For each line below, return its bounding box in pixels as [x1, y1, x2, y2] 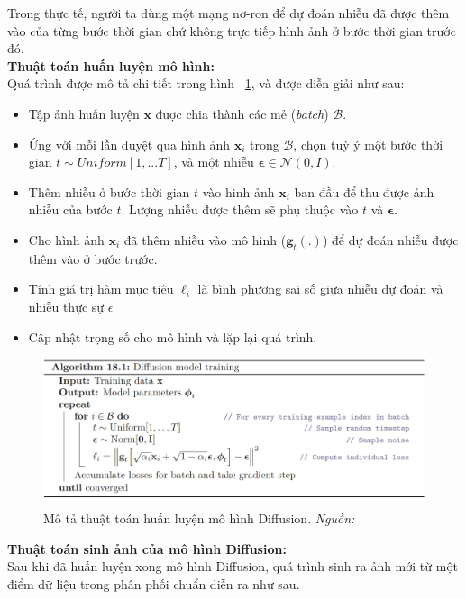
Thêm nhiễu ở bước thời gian [28, 182, 190, 201]
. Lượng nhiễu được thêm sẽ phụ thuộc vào [121, 200, 359, 219]
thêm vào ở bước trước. [28, 249, 158, 268]
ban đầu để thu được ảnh [294, 182, 434, 201]
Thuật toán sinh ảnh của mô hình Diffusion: [7, 539, 287, 558]
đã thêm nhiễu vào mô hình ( [123, 230, 287, 249]
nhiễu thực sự [28, 296, 105, 315]
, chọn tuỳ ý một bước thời [293, 134, 443, 153]
